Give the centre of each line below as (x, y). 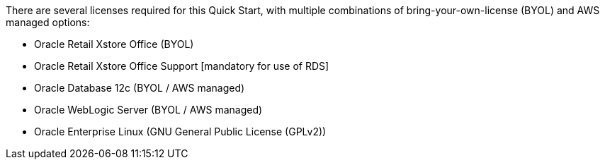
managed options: (48, 22)
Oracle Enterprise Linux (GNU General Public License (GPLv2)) (180, 132)
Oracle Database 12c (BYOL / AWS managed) (140, 88)
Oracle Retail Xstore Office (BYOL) (114, 44)
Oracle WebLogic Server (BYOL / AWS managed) (148, 110)
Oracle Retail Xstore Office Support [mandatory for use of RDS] (182, 66)
